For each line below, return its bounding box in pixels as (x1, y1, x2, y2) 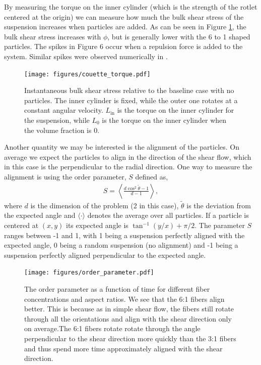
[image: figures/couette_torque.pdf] (24, 70, 151, 78)
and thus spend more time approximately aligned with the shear (24, 343, 223, 353)
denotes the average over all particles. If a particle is (87, 210, 249, 220)
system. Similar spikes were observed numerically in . (4, 51, 168, 61)
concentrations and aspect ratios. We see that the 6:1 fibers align (24, 293, 225, 304)
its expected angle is (66, 220, 128, 230)
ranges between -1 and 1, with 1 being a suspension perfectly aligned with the (4, 230, 245, 240)
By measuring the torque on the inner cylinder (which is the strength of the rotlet (4, 2, 257, 12)
